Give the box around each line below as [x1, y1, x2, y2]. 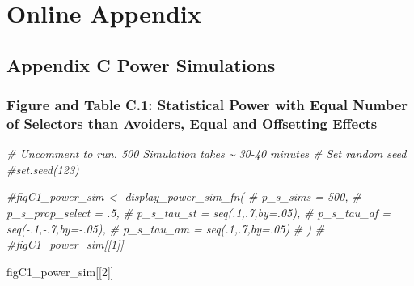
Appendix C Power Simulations [6, 52, 276, 77]
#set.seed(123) [6, 160, 79, 177]
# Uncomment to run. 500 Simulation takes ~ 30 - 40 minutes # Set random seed [6, 145, 407, 162]
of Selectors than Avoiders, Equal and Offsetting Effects [6, 113, 378, 133]
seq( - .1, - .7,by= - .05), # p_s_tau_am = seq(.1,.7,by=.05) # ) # [6, 220, 325, 237]
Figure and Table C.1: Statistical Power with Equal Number [6, 95, 408, 115]
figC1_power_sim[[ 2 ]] [6, 263, 114, 280]
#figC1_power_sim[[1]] [6, 236, 124, 253]
